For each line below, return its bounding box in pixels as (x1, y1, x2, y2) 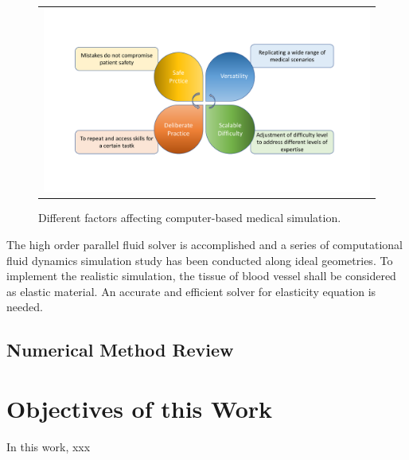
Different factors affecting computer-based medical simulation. (38, 209, 341, 226)
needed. (6, 298, 43, 315)
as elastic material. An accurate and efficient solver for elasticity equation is (6, 283, 376, 299)
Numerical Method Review (6, 337, 234, 362)
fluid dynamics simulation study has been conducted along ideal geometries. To (6, 251, 393, 268)
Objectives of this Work (6, 392, 273, 424)
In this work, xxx (6, 438, 91, 454)
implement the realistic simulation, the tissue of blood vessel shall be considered (6, 267, 396, 284)
